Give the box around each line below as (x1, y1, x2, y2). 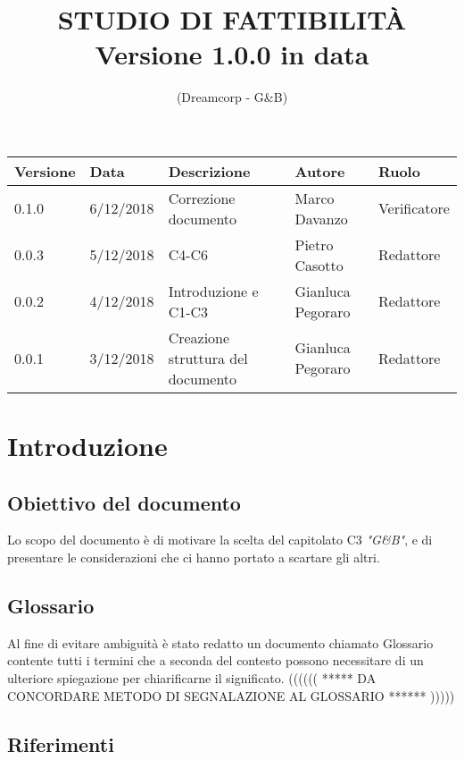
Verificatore (377, 198, 450, 219)
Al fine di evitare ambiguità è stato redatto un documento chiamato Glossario (7, 633, 434, 652)
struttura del (168, 347, 248, 368)
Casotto (294, 254, 344, 275)
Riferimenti (7, 730, 114, 757)
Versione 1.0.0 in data (95, 36, 369, 72)
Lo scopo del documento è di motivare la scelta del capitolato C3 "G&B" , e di (7, 530, 433, 549)
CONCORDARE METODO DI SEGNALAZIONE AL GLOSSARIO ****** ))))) (7, 686, 455, 705)
